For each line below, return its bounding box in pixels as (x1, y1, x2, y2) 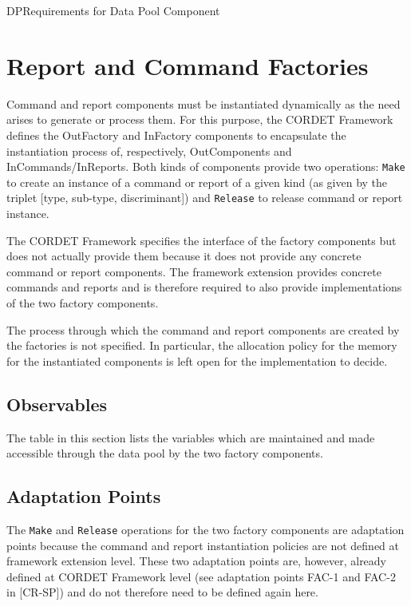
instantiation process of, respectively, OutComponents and (6, 142, 292, 159)
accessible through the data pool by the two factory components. (6, 445, 323, 461)
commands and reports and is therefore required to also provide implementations (6, 279, 402, 295)
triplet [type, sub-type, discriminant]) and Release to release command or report (6, 189, 403, 206)
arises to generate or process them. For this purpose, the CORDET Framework (6, 111, 393, 128)
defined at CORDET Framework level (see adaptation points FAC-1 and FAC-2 (6, 568, 396, 584)
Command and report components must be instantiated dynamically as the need (6, 95, 401, 112)
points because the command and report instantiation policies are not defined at (6, 537, 399, 553)
